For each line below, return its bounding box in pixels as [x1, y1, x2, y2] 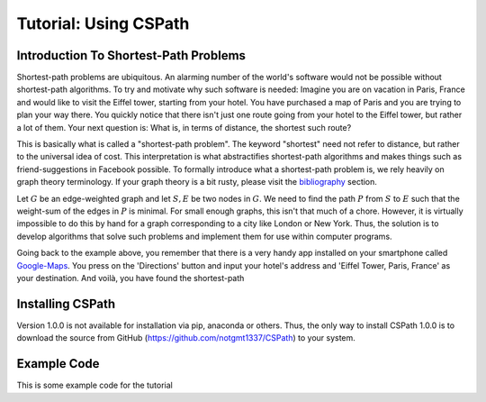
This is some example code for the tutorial [16, 379, 173, 391]
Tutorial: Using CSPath [16, 14, 190, 33]
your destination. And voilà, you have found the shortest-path [16, 272, 245, 283]
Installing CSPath [16, 296, 116, 311]
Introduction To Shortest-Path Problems [16, 48, 247, 63]
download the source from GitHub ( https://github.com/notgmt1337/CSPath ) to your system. [16, 333, 355, 343]
